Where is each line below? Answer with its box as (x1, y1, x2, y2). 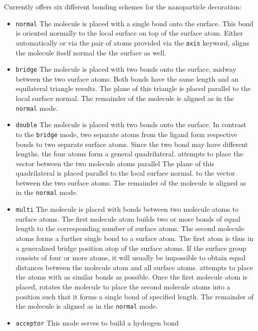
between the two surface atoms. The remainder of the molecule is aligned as (15, 177, 247, 188)
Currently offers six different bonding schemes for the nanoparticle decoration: (4, 1, 242, 11)
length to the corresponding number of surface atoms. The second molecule (15, 223, 244, 234)
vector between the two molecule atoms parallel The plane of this (15, 158, 214, 168)
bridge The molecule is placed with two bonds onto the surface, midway (15, 64, 237, 74)
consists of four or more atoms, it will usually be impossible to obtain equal (15, 252, 246, 263)
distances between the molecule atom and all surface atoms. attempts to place (15, 262, 253, 272)
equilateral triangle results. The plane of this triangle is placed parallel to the (15, 83, 251, 94)
